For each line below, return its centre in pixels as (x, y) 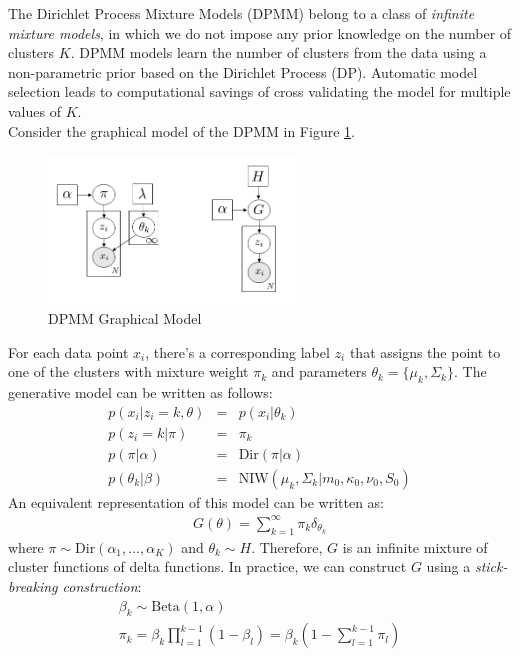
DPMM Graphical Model (125, 318)
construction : (102, 585)
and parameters (319, 371)
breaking (33, 585)
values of (34, 110)
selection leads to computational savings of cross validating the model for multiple (259, 91)
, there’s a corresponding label (237, 351)
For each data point (68, 351)
